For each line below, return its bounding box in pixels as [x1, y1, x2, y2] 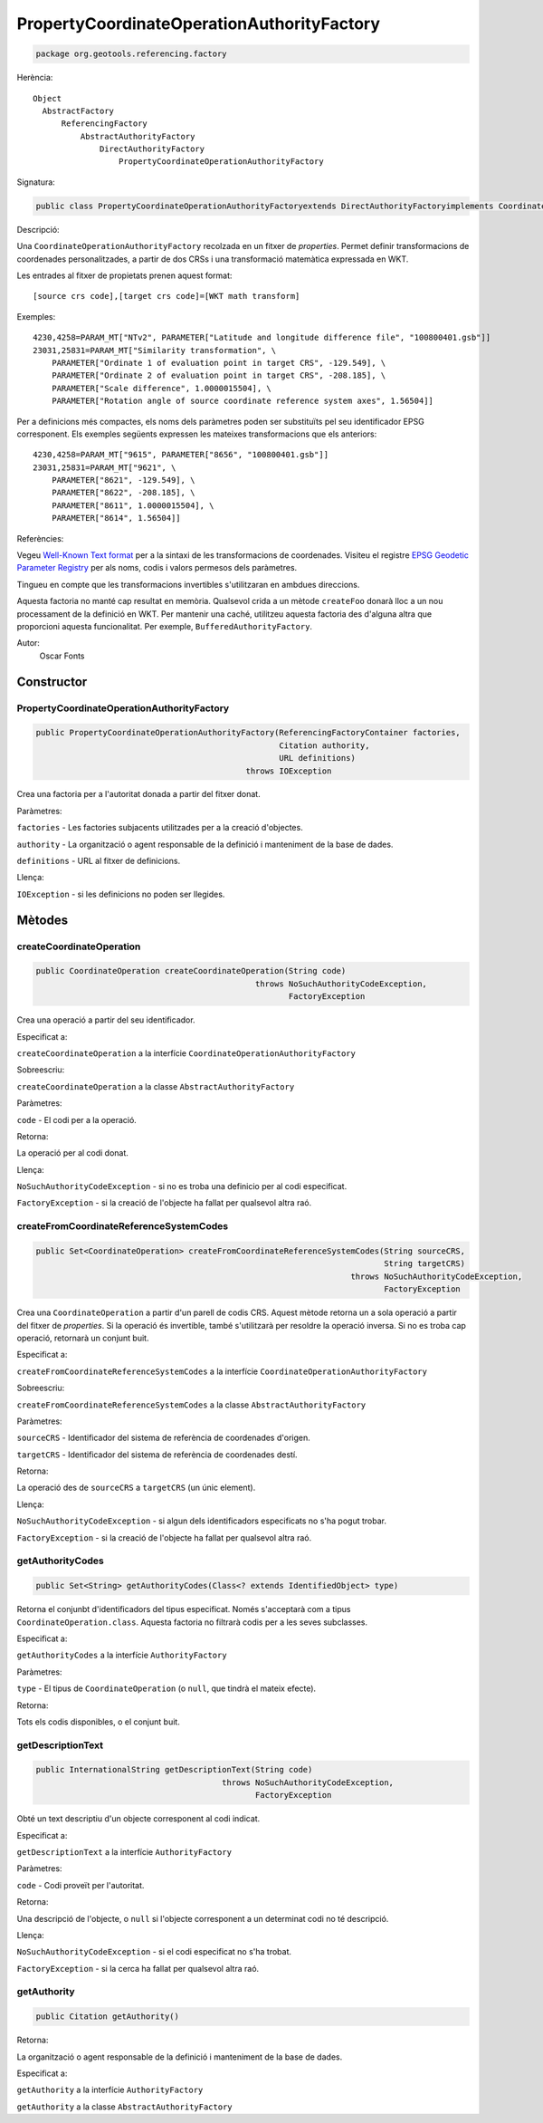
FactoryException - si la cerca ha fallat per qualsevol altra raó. [16, 1963, 260, 1974]
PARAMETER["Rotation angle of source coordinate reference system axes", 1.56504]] [51, 396, 434, 407]
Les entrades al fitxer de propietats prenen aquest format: [16, 270, 233, 281]
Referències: [16, 533, 64, 543]
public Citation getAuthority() [35, 2012, 180, 2022]
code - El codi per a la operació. [16, 1114, 138, 1125]
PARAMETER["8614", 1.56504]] [51, 513, 181, 524]
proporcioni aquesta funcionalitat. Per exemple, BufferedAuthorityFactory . [16, 620, 312, 631]
